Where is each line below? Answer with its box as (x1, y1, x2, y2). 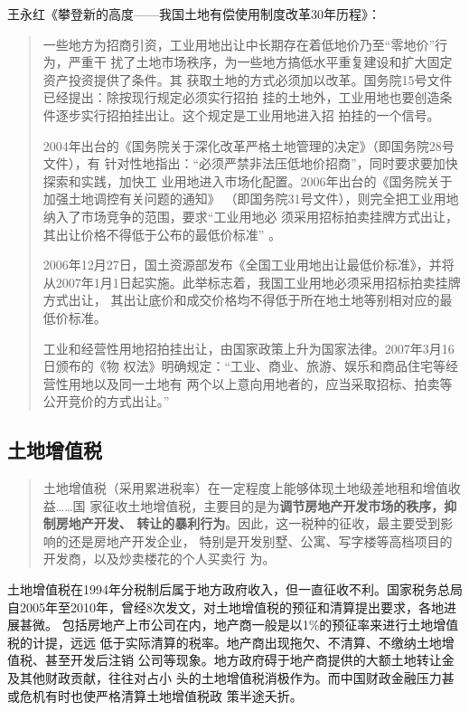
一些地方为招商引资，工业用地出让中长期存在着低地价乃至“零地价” (42, 34, 436, 53)
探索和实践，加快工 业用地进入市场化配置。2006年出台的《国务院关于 (42, 171, 453, 190)
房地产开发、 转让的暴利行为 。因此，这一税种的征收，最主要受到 (55, 514, 441, 533)
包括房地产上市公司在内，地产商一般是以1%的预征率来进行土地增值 (61, 615, 459, 634)
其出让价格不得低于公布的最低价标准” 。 (42, 224, 282, 243)
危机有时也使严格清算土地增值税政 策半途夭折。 (19, 686, 303, 705)
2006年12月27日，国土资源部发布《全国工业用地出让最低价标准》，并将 (42, 255, 455, 274)
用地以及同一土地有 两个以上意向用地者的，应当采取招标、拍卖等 (68, 374, 453, 393)
